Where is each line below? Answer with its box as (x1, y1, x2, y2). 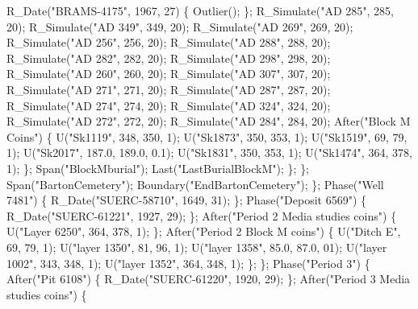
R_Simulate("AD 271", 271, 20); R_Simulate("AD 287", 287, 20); (6, 80, 331, 97)
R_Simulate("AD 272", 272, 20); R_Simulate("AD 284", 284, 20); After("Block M (6, 113, 411, 130)
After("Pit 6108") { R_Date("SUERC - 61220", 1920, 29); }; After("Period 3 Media (6, 270, 411, 287)
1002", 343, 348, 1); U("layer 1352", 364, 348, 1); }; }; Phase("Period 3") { (6, 254, 370, 271)
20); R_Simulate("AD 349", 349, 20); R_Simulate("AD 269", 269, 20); (6, 18, 353, 35)
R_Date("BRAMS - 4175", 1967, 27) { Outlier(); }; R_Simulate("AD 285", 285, (6, 2, 394, 19)
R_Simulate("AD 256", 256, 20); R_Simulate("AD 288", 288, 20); (6, 34, 331, 51)
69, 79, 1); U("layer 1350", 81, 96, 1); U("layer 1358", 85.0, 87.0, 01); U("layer (6, 238, 387, 255)
